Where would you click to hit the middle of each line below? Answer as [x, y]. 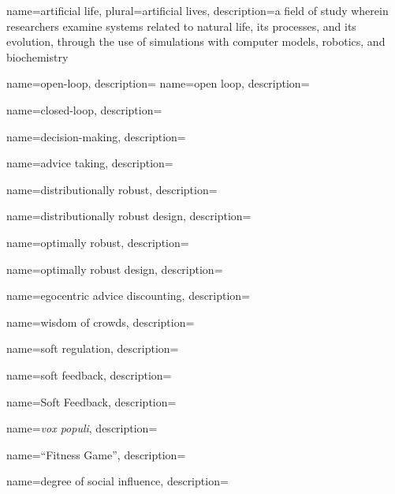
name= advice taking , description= [90, 163]
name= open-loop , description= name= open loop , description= [158, 83]
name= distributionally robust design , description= [129, 216]
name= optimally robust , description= [98, 242]
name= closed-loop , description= [84, 109]
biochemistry [37, 56]
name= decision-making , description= [96, 136]
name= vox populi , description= [82, 428]
